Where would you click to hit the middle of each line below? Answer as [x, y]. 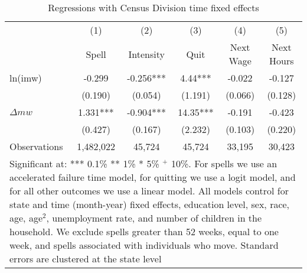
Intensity [146, 54]
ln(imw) [26, 78]
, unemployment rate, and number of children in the [154, 218]
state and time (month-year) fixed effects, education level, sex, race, [150, 204]
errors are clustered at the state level [86, 259]
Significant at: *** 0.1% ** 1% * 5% [84, 163]
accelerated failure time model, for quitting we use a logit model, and [153, 177]
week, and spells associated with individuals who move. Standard [144, 245]
